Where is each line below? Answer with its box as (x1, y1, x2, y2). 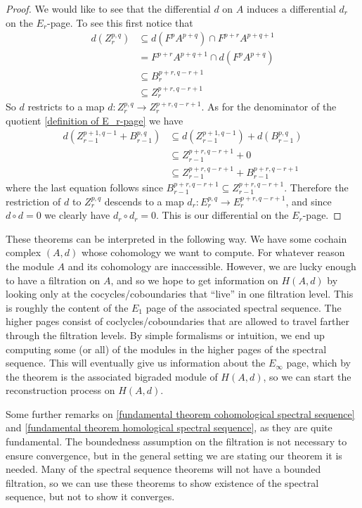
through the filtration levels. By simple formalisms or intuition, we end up (6, 327, 325, 342)
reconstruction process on (6, 383, 115, 398)
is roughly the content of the (6, 300, 129, 315)
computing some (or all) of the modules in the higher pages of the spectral (6, 341, 327, 356)
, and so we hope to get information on (110, 272, 278, 287)
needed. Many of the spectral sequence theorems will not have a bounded (6, 462, 321, 476)
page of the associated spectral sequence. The (146, 300, 342, 315)
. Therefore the (284, 179, 349, 194)
